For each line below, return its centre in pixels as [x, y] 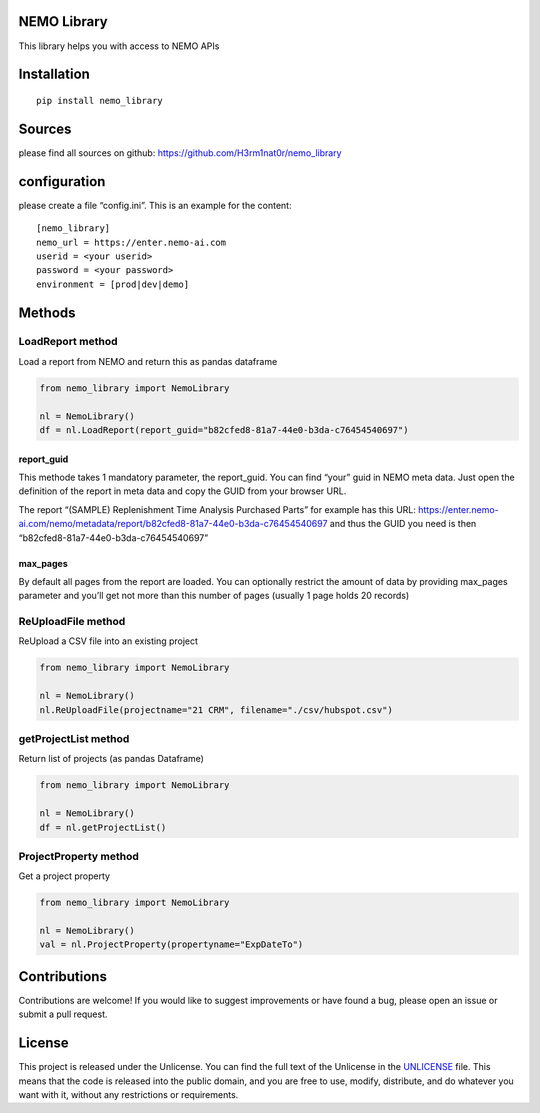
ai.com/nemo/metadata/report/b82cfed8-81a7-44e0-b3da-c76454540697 [173, 524]
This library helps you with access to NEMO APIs [119, 46]
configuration [62, 181]
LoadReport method [68, 342]
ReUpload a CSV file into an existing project [108, 641]
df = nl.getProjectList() [103, 827]
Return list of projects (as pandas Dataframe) [111, 759]
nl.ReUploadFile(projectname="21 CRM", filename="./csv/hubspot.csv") [216, 709]
